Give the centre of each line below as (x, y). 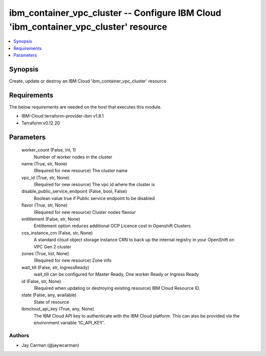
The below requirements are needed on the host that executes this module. (85, 107)
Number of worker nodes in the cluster (73, 157)
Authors (19, 335)
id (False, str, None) (41, 281)
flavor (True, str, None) (45, 205)
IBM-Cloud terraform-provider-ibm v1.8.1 (63, 116)
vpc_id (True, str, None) (45, 177)
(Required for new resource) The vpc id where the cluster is (94, 185)
